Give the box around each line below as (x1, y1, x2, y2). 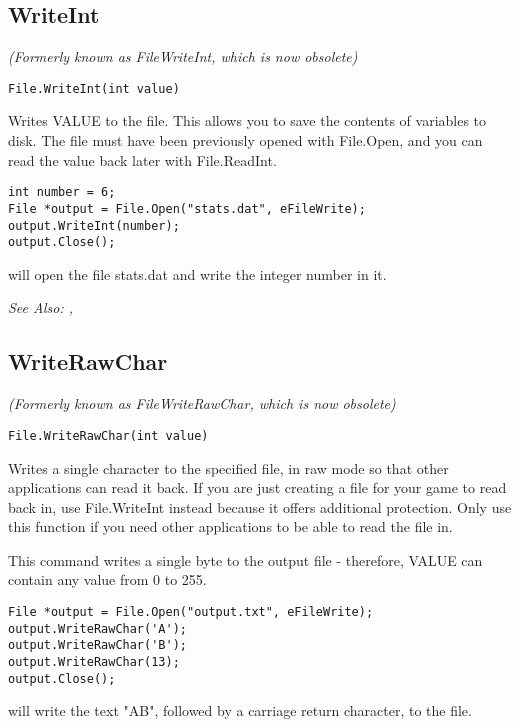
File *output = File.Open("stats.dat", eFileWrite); (8, 201, 366, 216)
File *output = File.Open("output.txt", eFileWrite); (8, 605, 374, 620)
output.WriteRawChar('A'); (8, 621, 187, 636)
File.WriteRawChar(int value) (8, 428, 209, 443)
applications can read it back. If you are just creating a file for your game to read (8, 477, 507, 498)
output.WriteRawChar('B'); (8, 638, 187, 653)
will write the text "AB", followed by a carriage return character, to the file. (8, 700, 472, 721)
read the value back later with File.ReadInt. (8, 149, 277, 170)
